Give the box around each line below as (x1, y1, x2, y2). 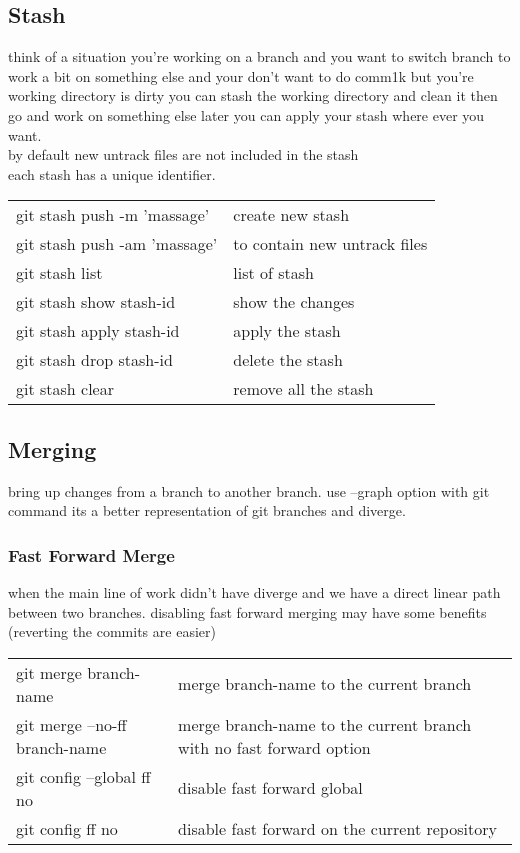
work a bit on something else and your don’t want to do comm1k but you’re (8, 65, 474, 86)
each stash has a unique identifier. (8, 163, 216, 184)
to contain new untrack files (233, 232, 428, 256)
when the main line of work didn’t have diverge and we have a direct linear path (8, 581, 501, 602)
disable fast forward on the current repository (178, 816, 497, 840)
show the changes (233, 290, 355, 314)
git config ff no (16, 816, 118, 840)
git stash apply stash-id (16, 319, 180, 343)
